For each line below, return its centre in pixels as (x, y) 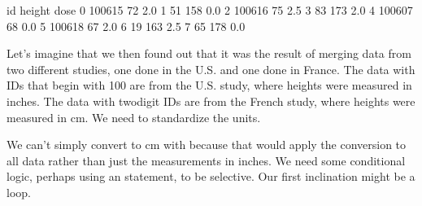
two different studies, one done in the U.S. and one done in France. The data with (211, 69)
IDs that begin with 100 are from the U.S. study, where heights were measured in (209, 85)
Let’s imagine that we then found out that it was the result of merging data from (209, 53)
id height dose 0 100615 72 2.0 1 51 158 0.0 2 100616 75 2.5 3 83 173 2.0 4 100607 (210, 10)
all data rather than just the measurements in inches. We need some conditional (206, 160)
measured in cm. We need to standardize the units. (134, 117)
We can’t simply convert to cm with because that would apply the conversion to (207, 145)
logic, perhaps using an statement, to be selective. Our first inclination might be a (211, 176)
